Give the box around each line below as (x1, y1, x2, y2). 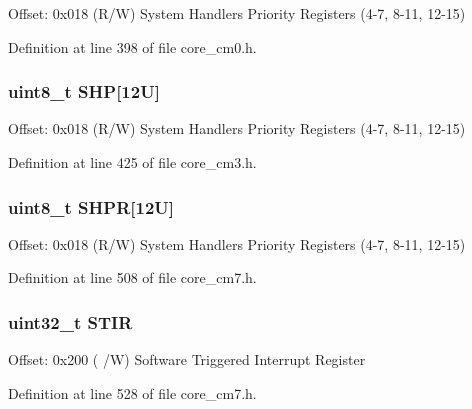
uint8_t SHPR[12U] (8, 194, 174, 219)
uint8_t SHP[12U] (8, 79, 160, 104)
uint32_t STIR (8, 309, 133, 334)
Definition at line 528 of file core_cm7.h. (8, 382, 257, 403)
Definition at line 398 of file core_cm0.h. (8, 36, 257, 57)
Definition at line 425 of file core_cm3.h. (8, 152, 257, 172)
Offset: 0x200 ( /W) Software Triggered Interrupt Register (8, 349, 366, 370)
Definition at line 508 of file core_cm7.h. (8, 267, 257, 288)
